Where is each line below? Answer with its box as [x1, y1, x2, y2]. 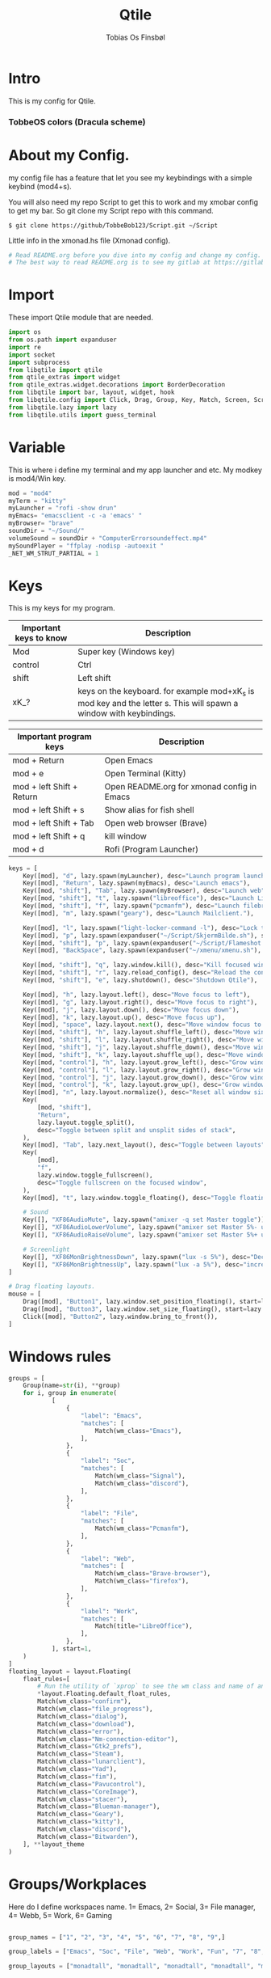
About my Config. [8, 146, 130, 164]
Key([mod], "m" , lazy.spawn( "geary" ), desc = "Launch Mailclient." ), [23, 909, 254, 917]
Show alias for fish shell [104, 804, 195, 815]
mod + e [12, 767, 44, 779]
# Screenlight [23, 1245, 70, 1253]
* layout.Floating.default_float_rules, [37, 1690, 172, 1698]
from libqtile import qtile [8, 366, 103, 374]
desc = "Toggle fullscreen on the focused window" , [37, 1178, 207, 1186]
